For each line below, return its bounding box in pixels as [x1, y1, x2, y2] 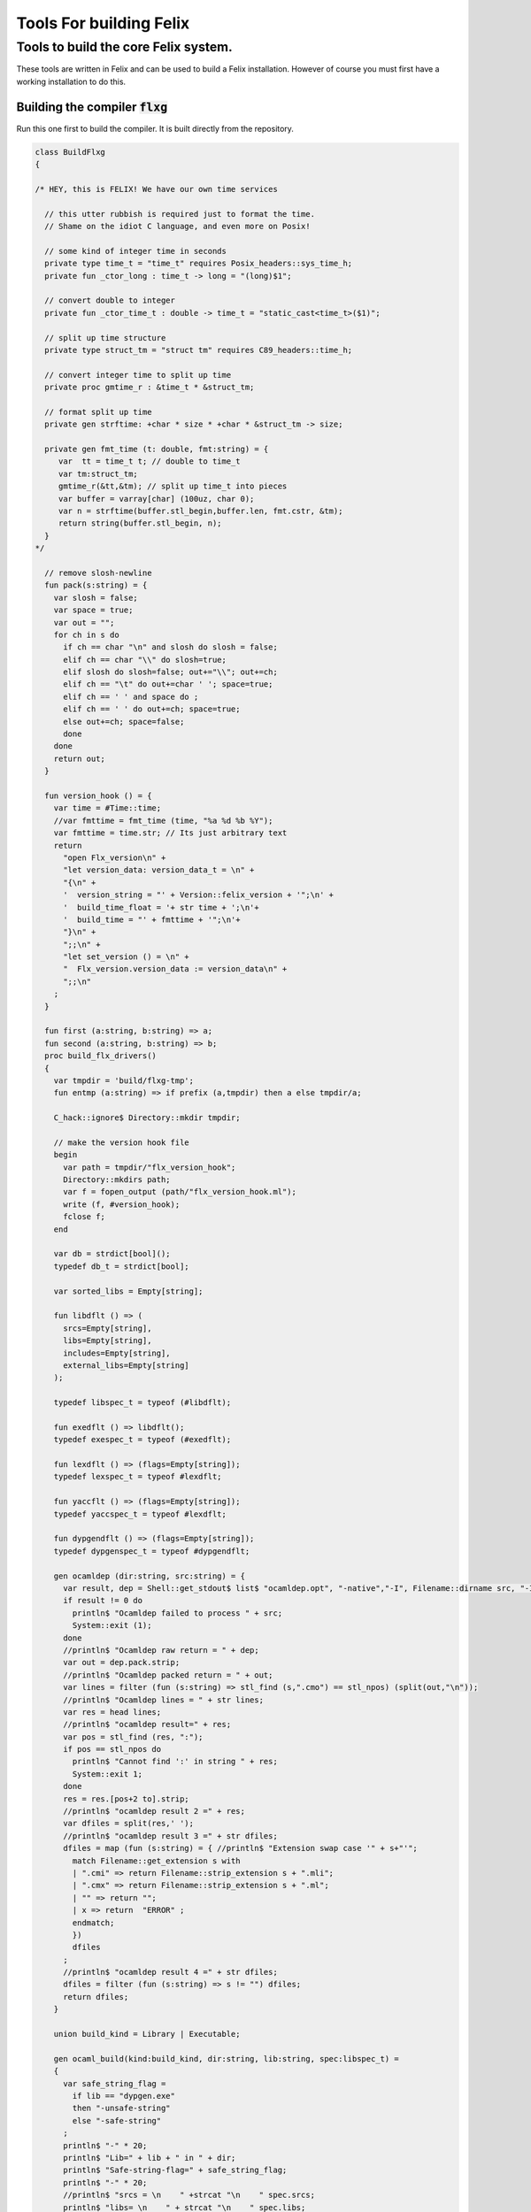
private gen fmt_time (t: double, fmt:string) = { [44, 444, 269, 455]
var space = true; [53, 605, 134, 615]
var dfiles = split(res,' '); [63, 1818, 195, 1829]
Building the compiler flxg [16, 99, 168, 114]
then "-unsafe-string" [72, 2103, 172, 2114]
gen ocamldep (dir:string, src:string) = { [53, 1571, 245, 1581]
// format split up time [44, 407, 152, 417]
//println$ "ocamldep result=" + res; [63, 1719, 232, 1730]
